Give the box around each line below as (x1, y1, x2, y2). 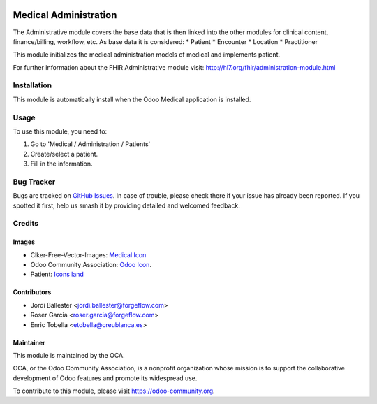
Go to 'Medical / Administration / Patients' (30, 140, 151, 148)
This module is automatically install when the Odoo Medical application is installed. (13, 95, 251, 103)
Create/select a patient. (30, 150, 98, 158)
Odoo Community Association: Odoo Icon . (30, 261, 151, 269)
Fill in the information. (30, 159, 94, 168)
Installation (13, 80, 52, 90)
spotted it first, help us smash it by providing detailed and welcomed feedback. (13, 201, 240, 210)
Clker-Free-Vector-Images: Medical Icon (30, 250, 147, 259)
